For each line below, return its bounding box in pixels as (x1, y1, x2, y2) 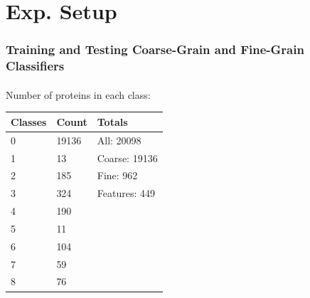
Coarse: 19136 (97, 150, 158, 165)
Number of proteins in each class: (6, 87, 151, 102)
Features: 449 (97, 186, 155, 201)
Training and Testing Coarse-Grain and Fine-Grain (6, 41, 304, 58)
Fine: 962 (97, 168, 138, 183)
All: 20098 (97, 132, 141, 147)
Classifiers (6, 57, 65, 75)
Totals (97, 114, 128, 129)
